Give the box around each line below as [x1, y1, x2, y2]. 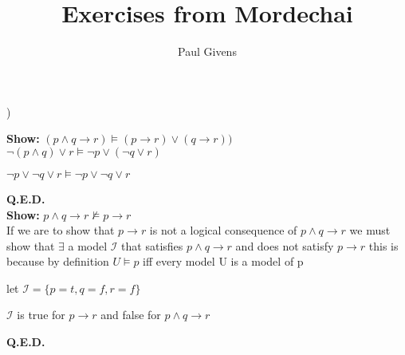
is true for [17, 306, 65, 323]
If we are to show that [6, 222, 115, 239]
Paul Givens [178, 43, 237, 60]
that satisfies [121, 237, 183, 254]
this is [368, 237, 399, 254]
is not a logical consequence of [149, 222, 297, 239]
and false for [100, 306, 161, 323]
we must [349, 222, 391, 239]
